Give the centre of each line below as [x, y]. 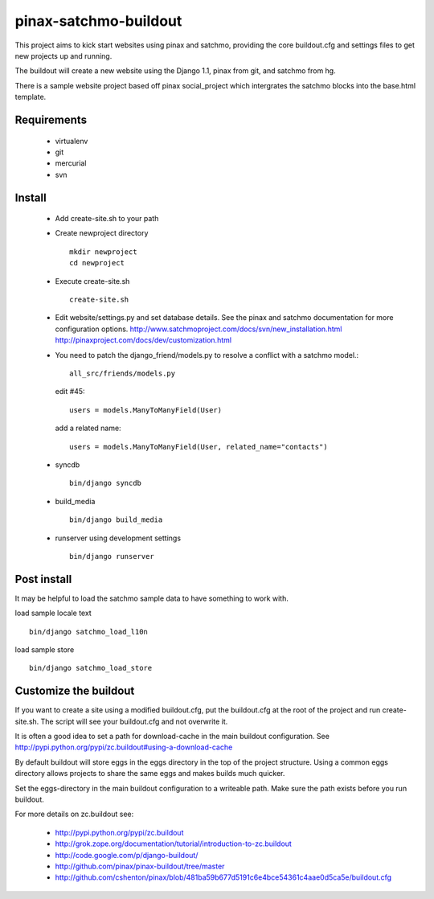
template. [31, 97]
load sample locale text [53, 613]
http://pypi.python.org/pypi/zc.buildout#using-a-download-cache [124, 747]
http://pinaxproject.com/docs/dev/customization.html [143, 340]
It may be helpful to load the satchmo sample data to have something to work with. [152, 598]
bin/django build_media [116, 520]
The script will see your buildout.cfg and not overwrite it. [134, 721]
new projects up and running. [63, 55]
